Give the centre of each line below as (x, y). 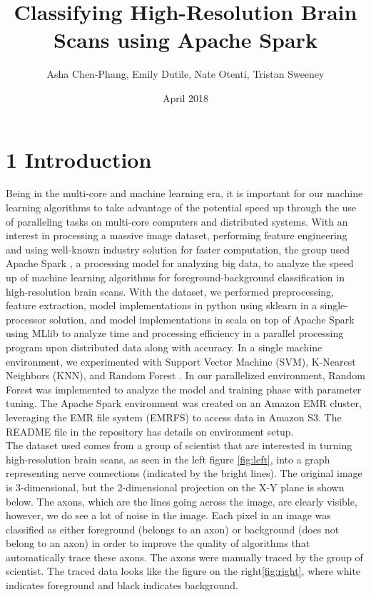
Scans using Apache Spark (185, 40)
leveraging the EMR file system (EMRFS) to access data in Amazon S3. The (174, 417)
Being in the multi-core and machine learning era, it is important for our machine (184, 193)
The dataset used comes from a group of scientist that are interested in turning (179, 445)
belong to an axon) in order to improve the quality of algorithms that (158, 543)
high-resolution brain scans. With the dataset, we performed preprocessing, (170, 291)
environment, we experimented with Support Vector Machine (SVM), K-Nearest (181, 361)
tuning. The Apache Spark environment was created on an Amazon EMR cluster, (184, 403)
